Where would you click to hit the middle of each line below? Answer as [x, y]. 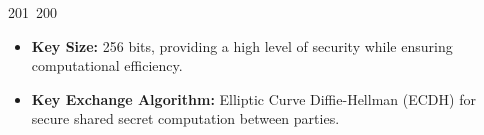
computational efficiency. [107, 65]
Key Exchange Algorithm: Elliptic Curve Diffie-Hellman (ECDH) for [253, 98]
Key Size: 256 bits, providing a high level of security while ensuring [242, 45]
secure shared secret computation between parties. [185, 118]
